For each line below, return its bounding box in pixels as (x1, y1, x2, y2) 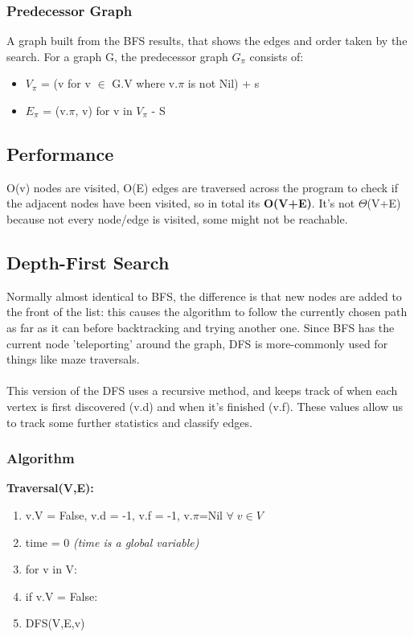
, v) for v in (75, 102, 133, 118)
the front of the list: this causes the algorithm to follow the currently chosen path (6, 303, 408, 320)
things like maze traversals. (6, 351, 140, 368)
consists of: (249, 47, 304, 64)
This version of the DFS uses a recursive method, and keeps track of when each (6, 382, 398, 399)
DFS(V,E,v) (25, 614, 85, 631)
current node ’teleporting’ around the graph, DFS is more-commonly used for (6, 335, 388, 351)
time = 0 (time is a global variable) (25, 533, 199, 550)
